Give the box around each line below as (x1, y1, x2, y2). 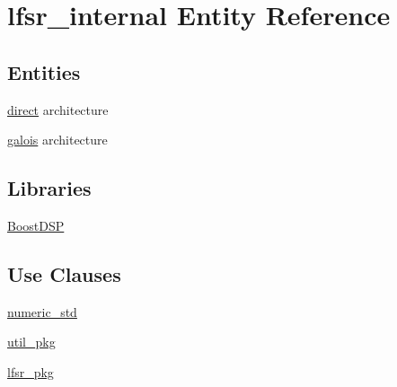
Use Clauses (7, 259, 121, 287)
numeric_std (7, 302, 77, 321)
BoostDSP (7, 215, 65, 234)
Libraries (7, 174, 92, 202)
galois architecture (7, 130, 108, 149)
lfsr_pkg (7, 362, 54, 381)
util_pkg (7, 332, 56, 351)
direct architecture (7, 100, 109, 119)
